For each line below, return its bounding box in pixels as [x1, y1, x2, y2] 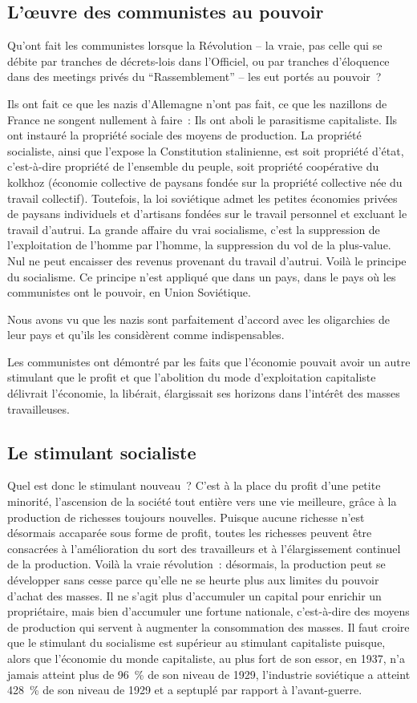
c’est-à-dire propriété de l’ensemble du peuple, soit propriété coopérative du [7, 158, 379, 175]
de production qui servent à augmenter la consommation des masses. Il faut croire [7, 618, 410, 635]
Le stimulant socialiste [7, 439, 196, 464]
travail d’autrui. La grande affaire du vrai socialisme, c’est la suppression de [7, 220, 380, 237]
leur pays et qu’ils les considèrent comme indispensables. [7, 326, 285, 343]
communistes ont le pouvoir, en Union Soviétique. [7, 284, 251, 301]
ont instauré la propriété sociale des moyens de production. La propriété [7, 127, 362, 143]
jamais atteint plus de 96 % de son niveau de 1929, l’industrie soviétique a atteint [7, 665, 411, 682]
